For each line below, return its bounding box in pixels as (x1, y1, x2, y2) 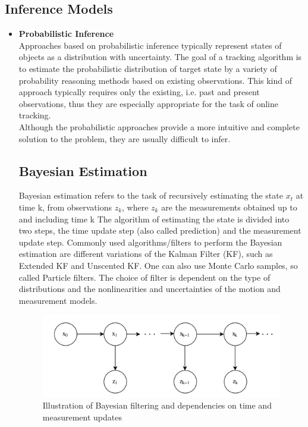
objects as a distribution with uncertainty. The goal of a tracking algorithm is (18, 51, 302, 63)
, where (122, 200, 149, 213)
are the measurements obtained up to (161, 200, 297, 213)
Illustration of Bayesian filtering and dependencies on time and (42, 399, 272, 412)
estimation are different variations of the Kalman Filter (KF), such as (18, 247, 273, 260)
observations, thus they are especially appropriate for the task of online (18, 97, 278, 109)
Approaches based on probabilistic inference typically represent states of (18, 39, 282, 51)
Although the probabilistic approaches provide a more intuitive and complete (18, 120, 300, 133)
